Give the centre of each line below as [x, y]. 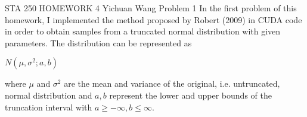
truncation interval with [49, 107]
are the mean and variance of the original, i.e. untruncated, [172, 83]
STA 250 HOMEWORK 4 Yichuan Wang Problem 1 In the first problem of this [151, 8]
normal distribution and [49, 95]
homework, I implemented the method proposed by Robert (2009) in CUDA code [153, 19]
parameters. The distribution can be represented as [98, 42]
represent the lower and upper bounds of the [190, 95]
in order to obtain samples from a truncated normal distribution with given [143, 31]
